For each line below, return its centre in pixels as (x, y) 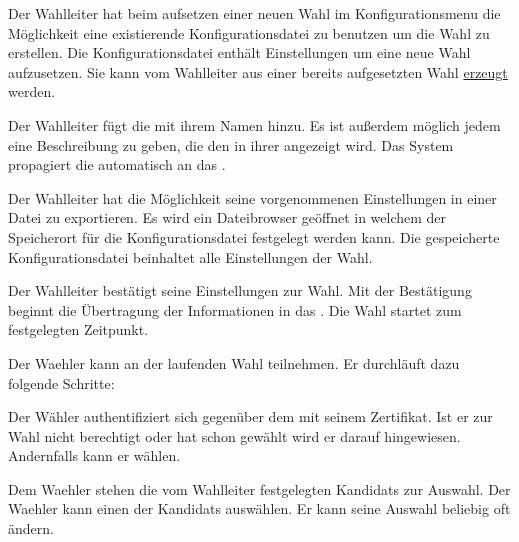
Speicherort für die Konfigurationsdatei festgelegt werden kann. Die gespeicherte (254, 236)
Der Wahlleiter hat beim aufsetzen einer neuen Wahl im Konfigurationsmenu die (254, 13)
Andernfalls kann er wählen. (94, 455)
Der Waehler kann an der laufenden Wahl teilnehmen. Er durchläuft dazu (234, 362)
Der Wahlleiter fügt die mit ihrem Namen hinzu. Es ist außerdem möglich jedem (254, 124)
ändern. (31, 528)
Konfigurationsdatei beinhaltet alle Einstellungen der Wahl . (190, 256)
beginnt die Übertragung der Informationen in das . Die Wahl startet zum (235, 309)
